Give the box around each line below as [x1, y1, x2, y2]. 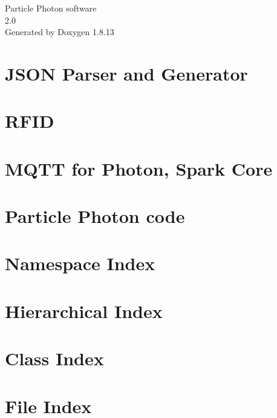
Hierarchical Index [5, 298, 163, 323]
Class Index [5, 346, 104, 371]
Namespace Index [5, 251, 155, 276]
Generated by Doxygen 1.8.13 [5, 25, 114, 38]
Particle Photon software [5, 2, 97, 14]
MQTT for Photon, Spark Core [5, 156, 273, 181]
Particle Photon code [5, 204, 185, 228]
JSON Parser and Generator [5, 61, 248, 85]
